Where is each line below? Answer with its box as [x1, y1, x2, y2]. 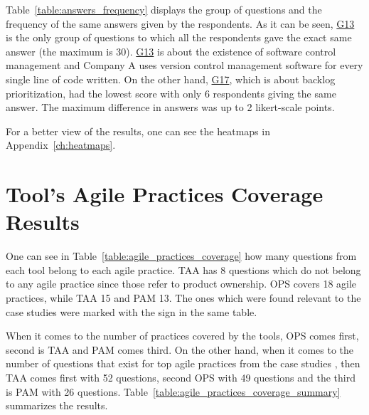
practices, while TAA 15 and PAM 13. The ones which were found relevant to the [6, 290, 361, 305]
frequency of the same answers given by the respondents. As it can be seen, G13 [6, 16, 355, 31]
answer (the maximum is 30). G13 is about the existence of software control [6, 43, 336, 58]
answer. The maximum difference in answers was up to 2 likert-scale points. [6, 100, 335, 115]
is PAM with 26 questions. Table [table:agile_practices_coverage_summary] [6, 384, 341, 399]
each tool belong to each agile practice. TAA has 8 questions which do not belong [6, 262, 361, 277]
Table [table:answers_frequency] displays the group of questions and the [6, 2, 322, 16]
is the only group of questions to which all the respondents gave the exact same [6, 30, 352, 45]
